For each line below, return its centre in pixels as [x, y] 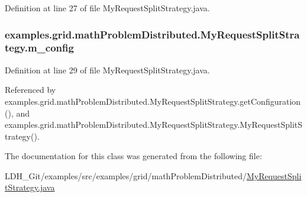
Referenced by [30, 90]
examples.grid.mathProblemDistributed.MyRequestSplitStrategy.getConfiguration [153, 101]
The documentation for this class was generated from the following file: [133, 156]
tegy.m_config [39, 48]
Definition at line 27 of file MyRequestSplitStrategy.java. [107, 8]
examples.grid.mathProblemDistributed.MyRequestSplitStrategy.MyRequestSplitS [154, 125]
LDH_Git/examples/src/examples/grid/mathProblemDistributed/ [126, 175]
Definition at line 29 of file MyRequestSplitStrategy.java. [107, 70]
